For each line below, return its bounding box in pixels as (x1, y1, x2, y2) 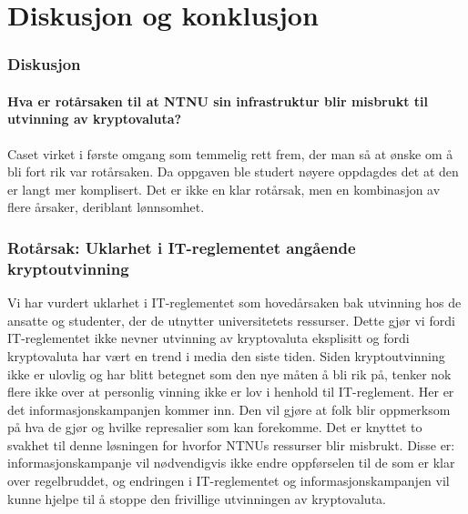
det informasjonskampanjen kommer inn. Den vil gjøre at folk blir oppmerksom (7, 399, 451, 418)
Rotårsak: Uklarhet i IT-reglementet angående (7, 236, 356, 258)
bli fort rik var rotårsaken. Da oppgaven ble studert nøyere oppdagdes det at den (7, 162, 459, 181)
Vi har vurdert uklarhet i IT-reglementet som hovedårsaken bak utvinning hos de (7, 293, 462, 312)
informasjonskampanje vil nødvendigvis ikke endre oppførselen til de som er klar (7, 453, 455, 472)
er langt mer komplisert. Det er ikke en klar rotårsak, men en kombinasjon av (7, 179, 441, 198)
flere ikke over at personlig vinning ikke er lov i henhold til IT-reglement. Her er (7, 382, 454, 401)
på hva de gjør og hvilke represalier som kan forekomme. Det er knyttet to (7, 418, 422, 437)
